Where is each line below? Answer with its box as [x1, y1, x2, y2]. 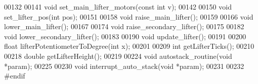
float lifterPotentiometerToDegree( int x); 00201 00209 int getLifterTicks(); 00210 [4, 41, 254, 51]
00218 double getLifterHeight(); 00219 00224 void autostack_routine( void [4, 50, 232, 61]
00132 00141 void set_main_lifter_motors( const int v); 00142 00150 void [4, 2, 232, 12]
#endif [4, 70, 25, 81]
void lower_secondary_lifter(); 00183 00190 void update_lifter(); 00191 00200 [4, 31, 246, 41]
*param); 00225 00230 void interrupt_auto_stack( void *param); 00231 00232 [4, 60, 244, 71]
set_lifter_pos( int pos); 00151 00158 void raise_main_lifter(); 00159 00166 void [4, 11, 253, 22]
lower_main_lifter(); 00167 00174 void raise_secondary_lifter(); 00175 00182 [4, 21, 244, 32]
